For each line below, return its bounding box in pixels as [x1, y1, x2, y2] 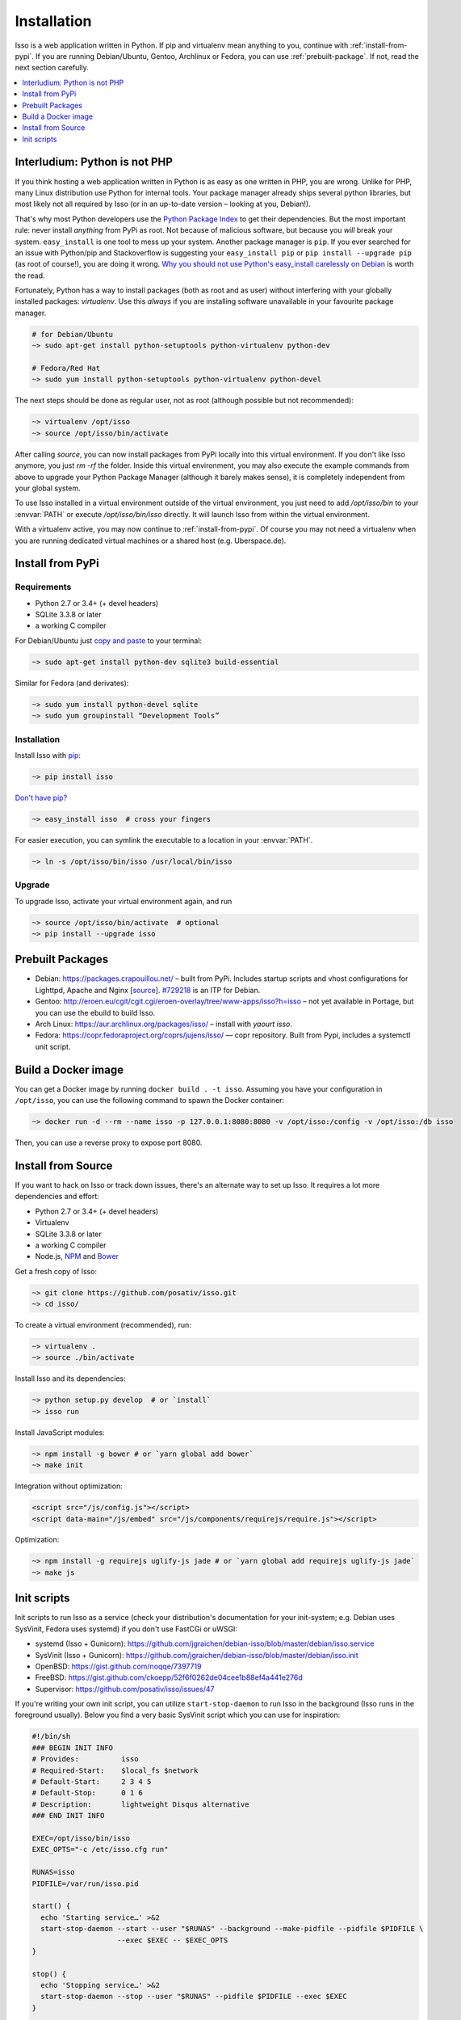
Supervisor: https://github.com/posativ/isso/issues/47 [35, 1684, 215, 1694]
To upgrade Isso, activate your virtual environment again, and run [15, 896, 233, 906]
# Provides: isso [31, 1754, 139, 1764]
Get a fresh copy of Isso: [15, 1266, 97, 1276]
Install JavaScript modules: [15, 1427, 105, 1437]
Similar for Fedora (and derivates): [15, 678, 129, 688]
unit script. [35, 1042, 71, 1051]
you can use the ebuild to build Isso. [35, 1008, 156, 1017]
